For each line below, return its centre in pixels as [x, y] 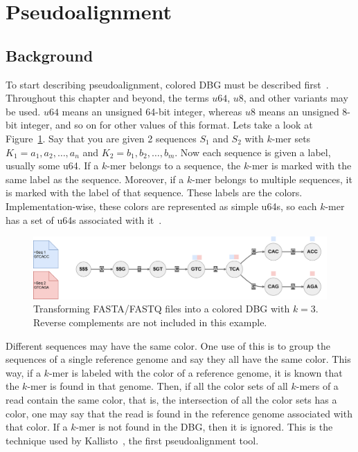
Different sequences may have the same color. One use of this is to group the [168, 345]
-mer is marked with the [300, 166]
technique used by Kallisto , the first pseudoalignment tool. [132, 440]
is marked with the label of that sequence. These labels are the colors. [154, 192]
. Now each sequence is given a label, [253, 152]
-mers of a [317, 386]
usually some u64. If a [52, 166]
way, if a [23, 372]
